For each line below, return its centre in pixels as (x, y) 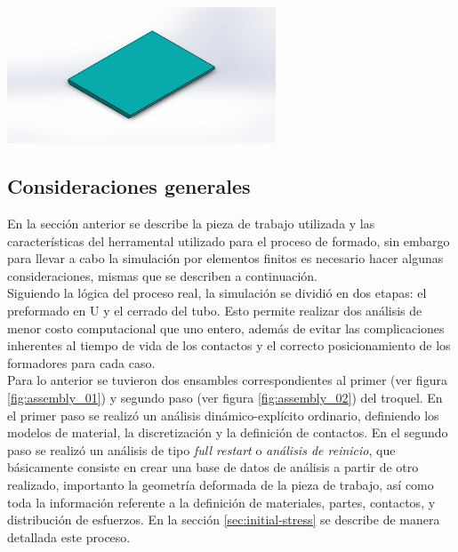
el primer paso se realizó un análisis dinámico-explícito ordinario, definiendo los (223, 415)
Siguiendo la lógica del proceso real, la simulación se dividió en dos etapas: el (217, 293)
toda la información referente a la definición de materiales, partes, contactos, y (221, 502)
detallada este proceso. (69, 536)
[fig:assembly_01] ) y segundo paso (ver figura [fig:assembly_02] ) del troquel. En (225, 397)
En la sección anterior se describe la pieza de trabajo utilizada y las (191, 224)
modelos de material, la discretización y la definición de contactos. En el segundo (228, 432)
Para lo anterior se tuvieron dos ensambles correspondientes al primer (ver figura (227, 380)
